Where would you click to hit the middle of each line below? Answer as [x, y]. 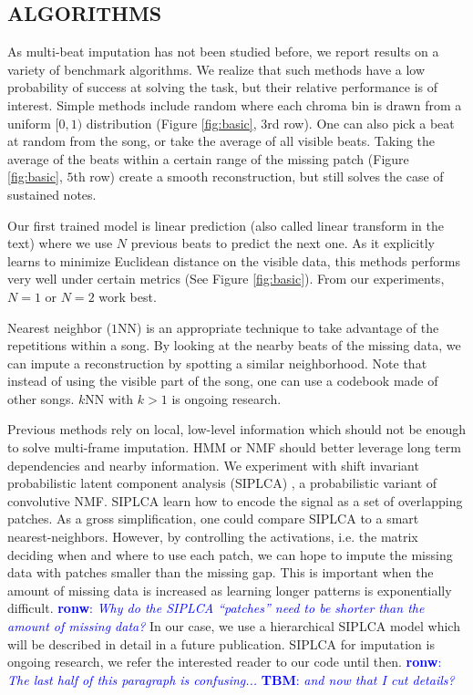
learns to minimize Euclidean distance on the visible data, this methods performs [234, 260]
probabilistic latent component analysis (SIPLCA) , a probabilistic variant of [222, 483]
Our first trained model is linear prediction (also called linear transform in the [226, 225]
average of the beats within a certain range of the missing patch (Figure [208, 158]
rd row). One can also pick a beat [361, 123]
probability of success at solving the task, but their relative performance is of [222, 87]
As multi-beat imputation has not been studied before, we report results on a [223, 52]
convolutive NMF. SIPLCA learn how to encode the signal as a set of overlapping [235, 500]
